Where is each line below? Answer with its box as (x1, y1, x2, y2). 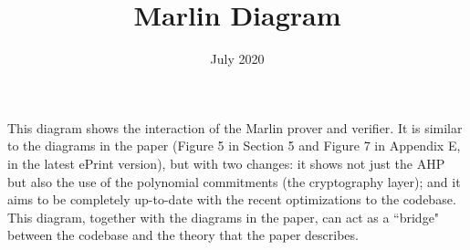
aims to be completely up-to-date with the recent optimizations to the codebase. (7, 190, 456, 209)
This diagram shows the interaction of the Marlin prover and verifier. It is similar (7, 118, 463, 137)
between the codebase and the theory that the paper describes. (7, 225, 359, 245)
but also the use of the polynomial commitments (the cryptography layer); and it (7, 172, 461, 191)
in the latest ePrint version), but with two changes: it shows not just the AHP (7, 153, 445, 172)
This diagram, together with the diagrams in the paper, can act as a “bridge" (7, 207, 440, 226)
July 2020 (210, 49, 265, 68)
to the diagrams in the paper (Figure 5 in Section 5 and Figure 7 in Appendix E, (7, 136, 461, 155)
